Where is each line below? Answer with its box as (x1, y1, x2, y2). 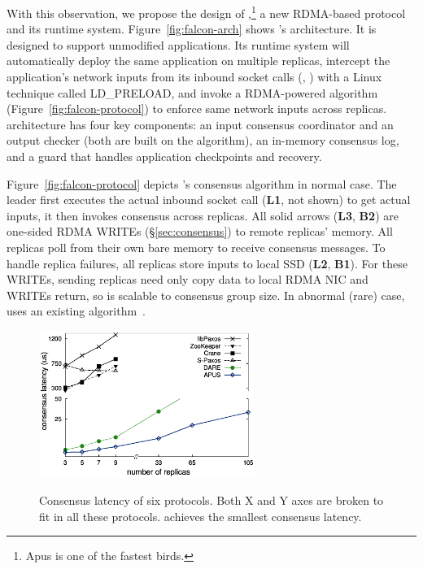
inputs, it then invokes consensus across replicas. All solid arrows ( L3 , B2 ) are (7, 206, 399, 224)
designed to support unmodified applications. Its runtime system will (7, 36, 350, 53)
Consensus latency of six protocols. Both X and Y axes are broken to (39, 492, 384, 509)
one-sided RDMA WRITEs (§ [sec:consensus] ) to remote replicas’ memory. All (7, 223, 393, 240)
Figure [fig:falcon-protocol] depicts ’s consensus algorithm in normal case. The (7, 175, 397, 192)
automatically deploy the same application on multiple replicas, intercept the (7, 52, 390, 69)
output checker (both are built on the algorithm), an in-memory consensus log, (7, 132, 399, 149)
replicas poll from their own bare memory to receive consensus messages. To (7, 238, 386, 255)
